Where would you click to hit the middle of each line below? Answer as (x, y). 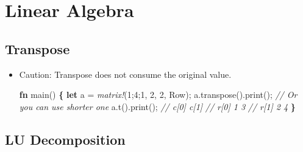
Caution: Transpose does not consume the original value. (125, 74)
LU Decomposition (65, 139)
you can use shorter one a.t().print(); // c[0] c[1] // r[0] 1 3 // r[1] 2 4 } (157, 106)
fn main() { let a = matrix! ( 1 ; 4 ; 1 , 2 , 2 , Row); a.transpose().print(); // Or (158, 95)
